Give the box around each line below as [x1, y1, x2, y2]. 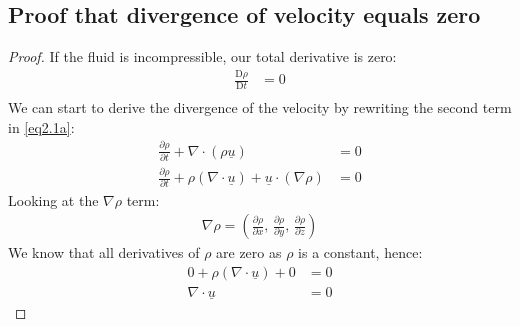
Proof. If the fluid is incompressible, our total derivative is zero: [8, 46, 397, 67]
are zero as [216, 242, 282, 263]
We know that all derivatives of [8, 242, 200, 263]
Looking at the [8, 189, 99, 210]
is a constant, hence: [298, 242, 423, 263]
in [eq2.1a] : [8, 116, 75, 137]
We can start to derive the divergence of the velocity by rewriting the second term [8, 97, 512, 117]
